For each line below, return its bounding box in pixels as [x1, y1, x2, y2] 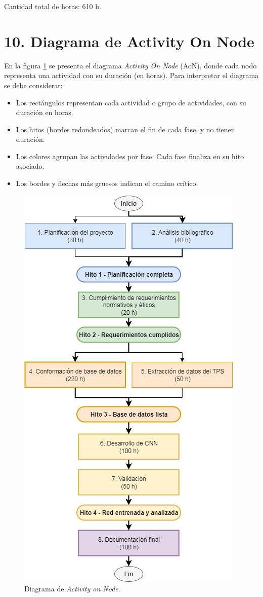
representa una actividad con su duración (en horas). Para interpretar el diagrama [4, 70, 259, 81]
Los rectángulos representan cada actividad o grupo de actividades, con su [16, 97, 246, 107]
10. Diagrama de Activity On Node [4, 30, 254, 51]
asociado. [16, 161, 45, 171]
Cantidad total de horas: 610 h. [4, 1, 101, 11]
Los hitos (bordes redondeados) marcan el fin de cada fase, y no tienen [16, 124, 235, 134]
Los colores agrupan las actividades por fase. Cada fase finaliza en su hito [16, 151, 244, 161]
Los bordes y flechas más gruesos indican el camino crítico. [16, 178, 198, 189]
